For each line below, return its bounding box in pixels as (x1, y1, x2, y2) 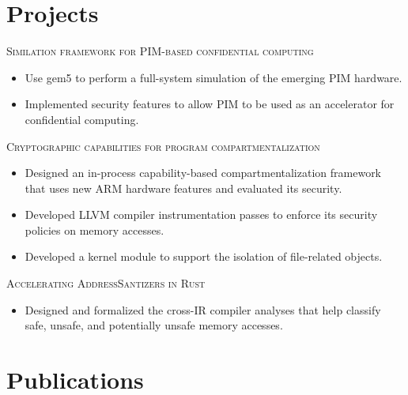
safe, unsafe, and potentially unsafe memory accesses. (25, 317, 283, 333)
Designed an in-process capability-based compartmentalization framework (25, 164, 382, 181)
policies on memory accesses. (25, 221, 164, 238)
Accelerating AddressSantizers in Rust (6, 275, 206, 292)
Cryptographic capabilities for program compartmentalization (6, 137, 320, 154)
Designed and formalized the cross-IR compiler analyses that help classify (25, 301, 381, 318)
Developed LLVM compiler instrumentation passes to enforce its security (25, 206, 378, 223)
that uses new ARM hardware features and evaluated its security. (25, 179, 342, 196)
